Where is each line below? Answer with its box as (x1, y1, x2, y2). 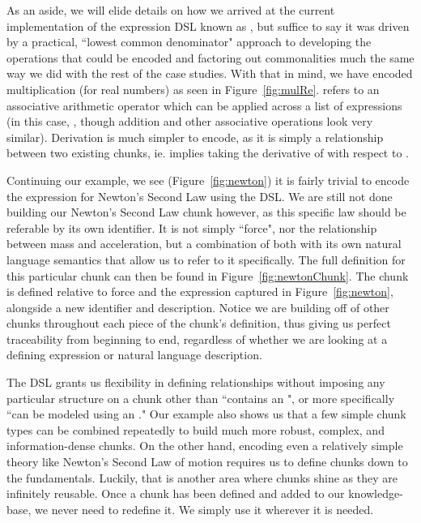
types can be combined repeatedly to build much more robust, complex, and (6, 421, 385, 438)
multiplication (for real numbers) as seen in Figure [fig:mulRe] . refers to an (6, 80, 380, 97)
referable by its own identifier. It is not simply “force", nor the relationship (6, 219, 377, 236)
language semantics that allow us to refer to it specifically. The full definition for (6, 251, 406, 268)
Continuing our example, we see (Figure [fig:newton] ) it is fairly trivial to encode (6, 171, 410, 188)
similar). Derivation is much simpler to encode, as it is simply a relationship (6, 128, 384, 145)
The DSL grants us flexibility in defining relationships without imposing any (6, 374, 385, 391)
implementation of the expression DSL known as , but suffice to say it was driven (6, 17, 410, 34)
